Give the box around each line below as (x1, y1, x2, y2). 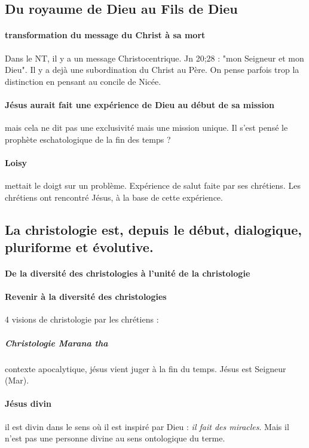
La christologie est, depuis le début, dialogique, (5, 220, 302, 238)
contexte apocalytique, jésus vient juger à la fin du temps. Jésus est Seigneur (5, 362, 286, 375)
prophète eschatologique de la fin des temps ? (5, 133, 171, 145)
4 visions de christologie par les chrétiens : (5, 313, 159, 326)
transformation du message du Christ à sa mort (5, 29, 206, 41)
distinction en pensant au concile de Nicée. (5, 75, 161, 87)
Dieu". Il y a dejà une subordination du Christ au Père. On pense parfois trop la (5, 63, 299, 76)
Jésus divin (5, 397, 52, 410)
